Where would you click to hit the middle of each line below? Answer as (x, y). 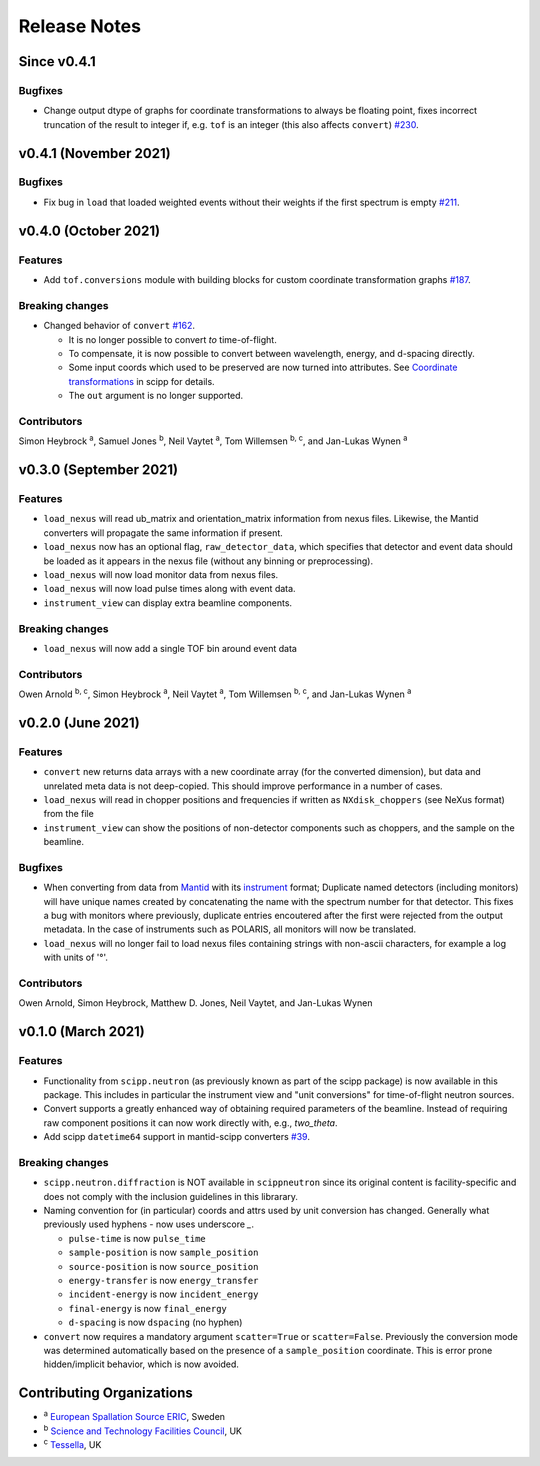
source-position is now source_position (163, 1266)
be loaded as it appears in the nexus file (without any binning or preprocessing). (208, 561)
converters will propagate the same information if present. (163, 532)
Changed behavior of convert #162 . (119, 326)
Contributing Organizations (106, 1393)
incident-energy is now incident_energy (163, 1294)
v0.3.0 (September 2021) (98, 470)
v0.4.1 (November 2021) (94, 153)
